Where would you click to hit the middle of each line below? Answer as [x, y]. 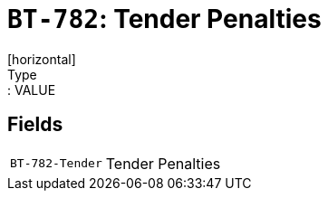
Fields [35, 125]
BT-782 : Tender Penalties [164, 19]
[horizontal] [42, 59]
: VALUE [32, 90]
